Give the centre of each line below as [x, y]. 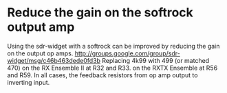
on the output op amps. [40, 53]
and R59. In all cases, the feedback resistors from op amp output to [102, 75]
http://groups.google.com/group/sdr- [127, 53]
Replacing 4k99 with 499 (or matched [156, 60]
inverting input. [29, 82]
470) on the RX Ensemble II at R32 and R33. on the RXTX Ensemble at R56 [112, 68]
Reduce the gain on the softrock [100, 13]
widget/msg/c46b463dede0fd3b [54, 60]
